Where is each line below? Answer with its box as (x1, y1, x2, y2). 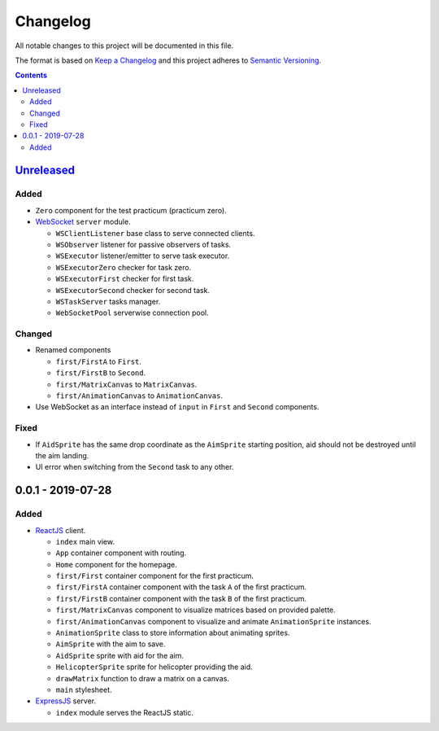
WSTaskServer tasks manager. (55, 296, 161, 306)
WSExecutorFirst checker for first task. (55, 274, 194, 284)
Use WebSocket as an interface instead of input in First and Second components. (35, 402, 319, 412)
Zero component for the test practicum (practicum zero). (35, 205, 227, 215)
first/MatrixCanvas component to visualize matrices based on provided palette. (55, 605, 337, 615)
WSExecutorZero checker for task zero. (55, 262, 192, 272)
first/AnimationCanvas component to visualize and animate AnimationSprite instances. (55, 616, 372, 626)
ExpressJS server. (35, 696, 97, 706)
